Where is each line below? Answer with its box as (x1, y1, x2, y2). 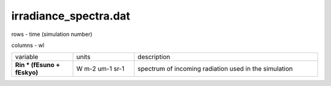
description (137, 52, 171, 61)
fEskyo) (15, 68, 39, 77)
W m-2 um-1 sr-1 (76, 65, 125, 73)
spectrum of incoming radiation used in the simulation (137, 65, 294, 73)
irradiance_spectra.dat (11, 9, 131, 23)
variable (15, 52, 39, 61)
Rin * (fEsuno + (15, 61, 61, 70)
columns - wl (11, 41, 45, 49)
